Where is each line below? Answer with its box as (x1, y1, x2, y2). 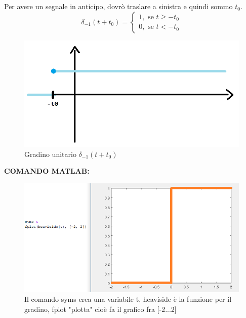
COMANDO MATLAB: (4, 166, 90, 176)
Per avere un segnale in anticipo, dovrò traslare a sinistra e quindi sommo (4, 1, 233, 11)
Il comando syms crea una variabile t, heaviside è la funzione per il (24, 294, 232, 304)
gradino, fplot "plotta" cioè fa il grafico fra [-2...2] (24, 304, 177, 314)
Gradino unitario (24, 148, 76, 159)
